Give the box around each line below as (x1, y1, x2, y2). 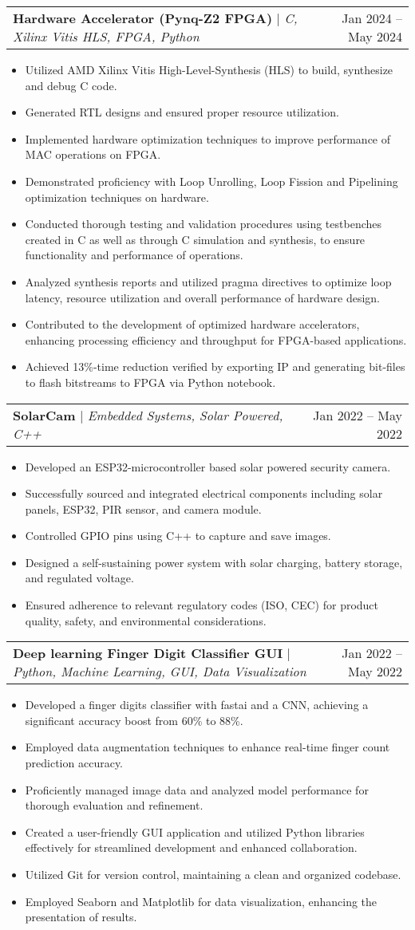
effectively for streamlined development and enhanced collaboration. (25, 839, 358, 856)
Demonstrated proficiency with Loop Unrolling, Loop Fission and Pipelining (25, 172, 398, 189)
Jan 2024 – (342, 9, 402, 27)
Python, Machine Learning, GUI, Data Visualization (13, 662, 306, 681)
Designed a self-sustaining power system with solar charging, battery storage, (25, 554, 403, 570)
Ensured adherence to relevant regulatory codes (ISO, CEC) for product (25, 597, 379, 613)
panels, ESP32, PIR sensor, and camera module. (25, 500, 262, 517)
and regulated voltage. (25, 569, 134, 586)
